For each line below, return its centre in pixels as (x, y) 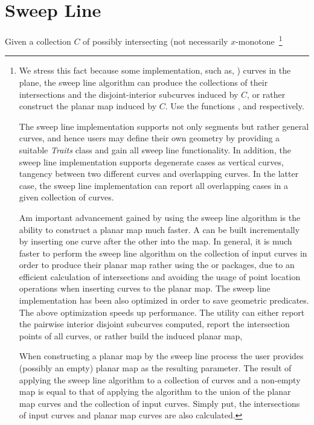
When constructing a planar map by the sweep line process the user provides (161, 356)
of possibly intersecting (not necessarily (155, 41)
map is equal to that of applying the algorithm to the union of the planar (155, 391)
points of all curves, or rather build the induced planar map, (131, 335)
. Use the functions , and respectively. (235, 106)
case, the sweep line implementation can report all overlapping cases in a (154, 185)
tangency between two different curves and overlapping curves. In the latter (159, 174)
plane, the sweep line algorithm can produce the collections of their (143, 82)
